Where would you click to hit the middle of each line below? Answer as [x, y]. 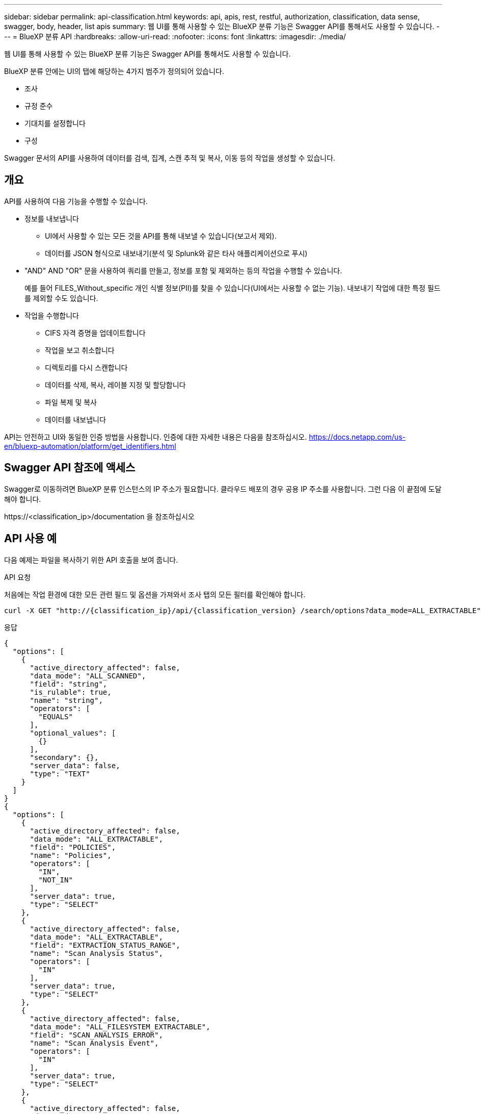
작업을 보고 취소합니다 [80, 350]
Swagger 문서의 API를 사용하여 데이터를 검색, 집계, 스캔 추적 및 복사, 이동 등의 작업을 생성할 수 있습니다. [170, 158]
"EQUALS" [56, 716]
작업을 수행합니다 [52, 315]
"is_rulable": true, [71, 692]
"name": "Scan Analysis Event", [94, 1043]
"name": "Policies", [71, 855]
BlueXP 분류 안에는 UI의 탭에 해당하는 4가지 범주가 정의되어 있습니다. [114, 71]
